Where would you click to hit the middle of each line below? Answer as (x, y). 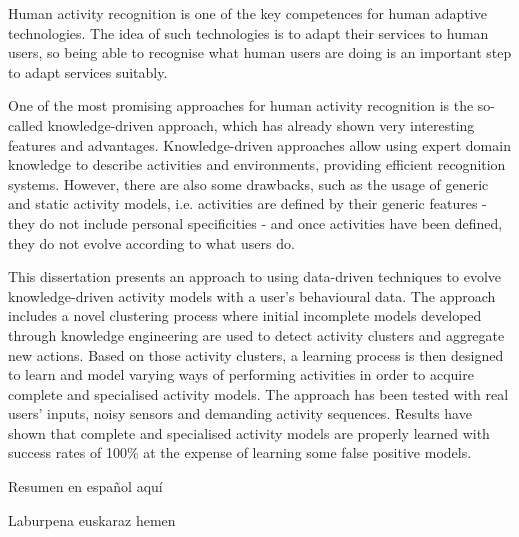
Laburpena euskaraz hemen (92, 519)
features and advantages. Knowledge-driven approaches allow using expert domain (259, 144)
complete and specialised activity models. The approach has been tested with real (258, 393)
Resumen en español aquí (85, 486)
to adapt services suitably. (88, 71)
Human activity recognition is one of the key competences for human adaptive (247, 13)
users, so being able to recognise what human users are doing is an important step (260, 52)
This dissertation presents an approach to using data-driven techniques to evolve (255, 276)
